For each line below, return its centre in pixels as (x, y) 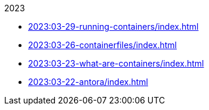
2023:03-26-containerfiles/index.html (103, 45)
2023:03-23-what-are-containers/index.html (116, 63)
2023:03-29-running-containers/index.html (113, 26)
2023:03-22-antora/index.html (88, 82)
